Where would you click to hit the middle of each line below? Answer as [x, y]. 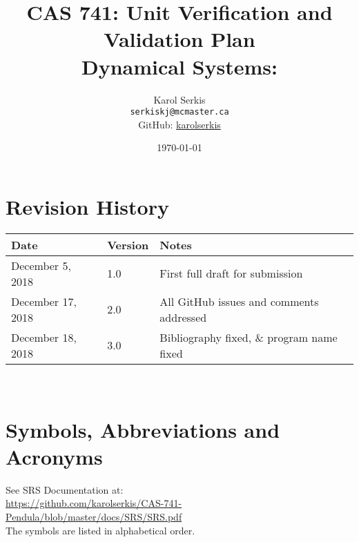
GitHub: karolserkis [179, 124]
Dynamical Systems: [179, 66]
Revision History [87, 206]
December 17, [44, 301]
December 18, [44, 337]
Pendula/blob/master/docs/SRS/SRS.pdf [94, 516]
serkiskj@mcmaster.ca [179, 112]
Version [128, 244]
